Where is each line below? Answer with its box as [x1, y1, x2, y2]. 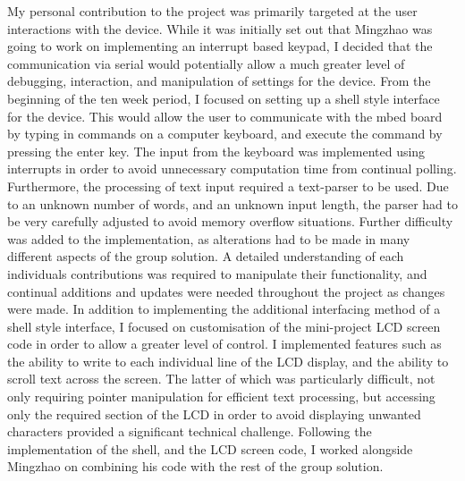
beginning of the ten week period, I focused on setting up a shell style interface [7, 89, 440, 107]
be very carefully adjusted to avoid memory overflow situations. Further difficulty [7, 212, 453, 231]
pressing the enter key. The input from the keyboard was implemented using [7, 141, 426, 160]
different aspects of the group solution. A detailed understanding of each [7, 247, 404, 266]
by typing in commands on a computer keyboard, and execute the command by [7, 124, 443, 143]
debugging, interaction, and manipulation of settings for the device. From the [7, 72, 431, 90]
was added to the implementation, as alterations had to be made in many [7, 229, 410, 248]
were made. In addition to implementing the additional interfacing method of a [7, 300, 441, 318]
